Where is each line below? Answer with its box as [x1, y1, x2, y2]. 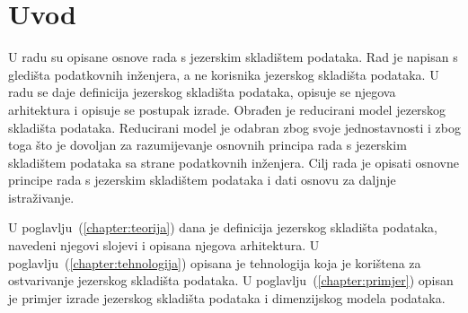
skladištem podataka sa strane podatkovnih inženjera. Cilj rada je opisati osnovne [8, 152, 459, 171]
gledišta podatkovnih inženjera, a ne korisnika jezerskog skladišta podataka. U [8, 65, 439, 83]
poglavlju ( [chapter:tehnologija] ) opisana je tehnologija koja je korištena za [8, 253, 421, 272]
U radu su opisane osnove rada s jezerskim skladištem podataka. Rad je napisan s [8, 48, 458, 66]
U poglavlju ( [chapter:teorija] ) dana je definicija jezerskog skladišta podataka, [8, 218, 437, 237]
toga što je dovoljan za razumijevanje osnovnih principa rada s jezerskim [8, 135, 407, 154]
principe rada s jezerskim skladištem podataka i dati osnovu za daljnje [8, 170, 396, 189]
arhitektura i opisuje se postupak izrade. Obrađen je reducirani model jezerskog [8, 100, 446, 118]
